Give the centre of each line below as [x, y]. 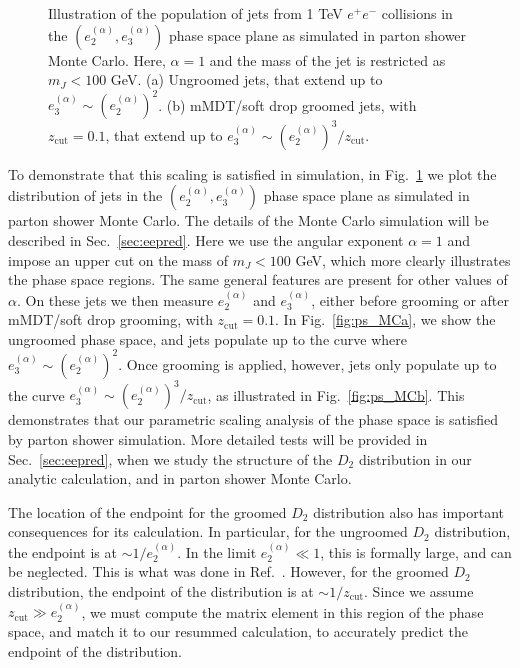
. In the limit [217, 551]
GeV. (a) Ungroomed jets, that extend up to [246, 79]
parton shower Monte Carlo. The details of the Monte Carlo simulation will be [248, 220]
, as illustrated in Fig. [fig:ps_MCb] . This [336, 394]
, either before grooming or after [410, 299]
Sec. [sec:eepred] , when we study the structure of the [170, 458]
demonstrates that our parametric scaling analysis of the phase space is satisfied [253, 419]
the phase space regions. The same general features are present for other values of [258, 279]
